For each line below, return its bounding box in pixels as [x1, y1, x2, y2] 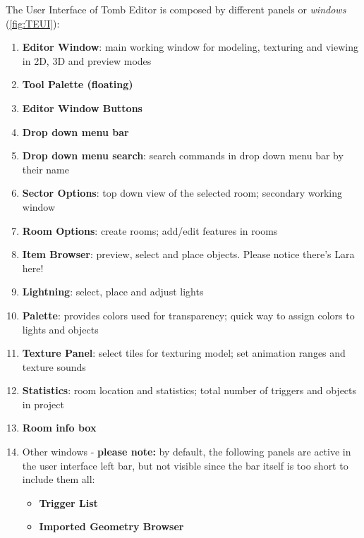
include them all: [22, 472, 95, 487]
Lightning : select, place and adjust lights [22, 284, 204, 299]
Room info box [22, 420, 97, 435]
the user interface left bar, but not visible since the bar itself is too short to [22, 458, 348, 472]
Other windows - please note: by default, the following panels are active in [22, 444, 351, 459]
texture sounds [22, 359, 86, 374]
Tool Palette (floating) [22, 77, 133, 92]
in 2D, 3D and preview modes [22, 53, 152, 68]
